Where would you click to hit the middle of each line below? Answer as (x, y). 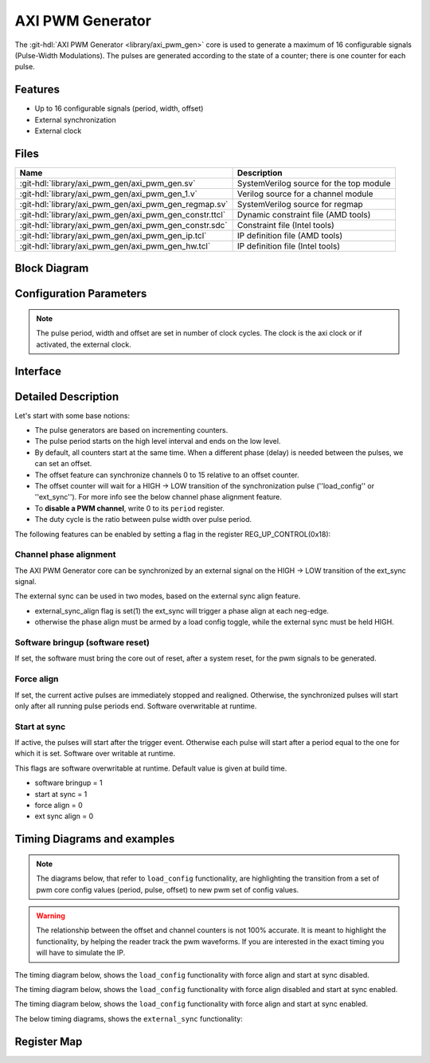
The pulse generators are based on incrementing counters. (131, 430)
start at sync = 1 (61, 794)
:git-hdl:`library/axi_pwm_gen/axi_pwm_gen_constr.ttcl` (123, 214)
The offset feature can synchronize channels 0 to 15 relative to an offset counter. (167, 475)
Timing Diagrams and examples (95, 839)
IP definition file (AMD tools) (289, 235)
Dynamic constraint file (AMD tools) (304, 214)
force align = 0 (59, 806)
